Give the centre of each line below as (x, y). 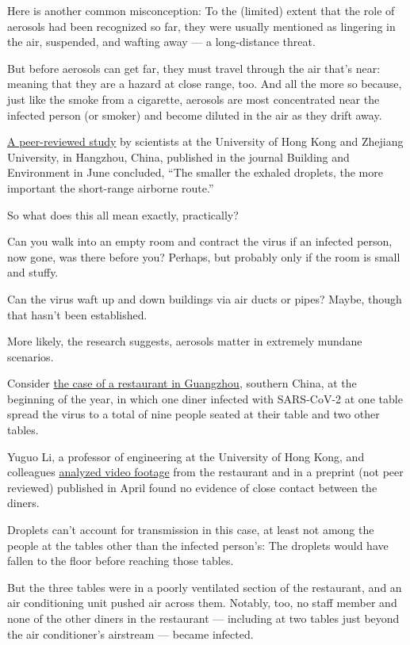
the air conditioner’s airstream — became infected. (130, 634)
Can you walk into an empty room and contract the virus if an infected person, (200, 241)
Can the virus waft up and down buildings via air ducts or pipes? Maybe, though (205, 298)
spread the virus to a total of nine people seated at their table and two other (194, 414)
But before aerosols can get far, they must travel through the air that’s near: (194, 68)
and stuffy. (33, 272)
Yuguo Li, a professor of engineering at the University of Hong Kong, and (186, 456)
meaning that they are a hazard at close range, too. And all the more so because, (205, 84)
